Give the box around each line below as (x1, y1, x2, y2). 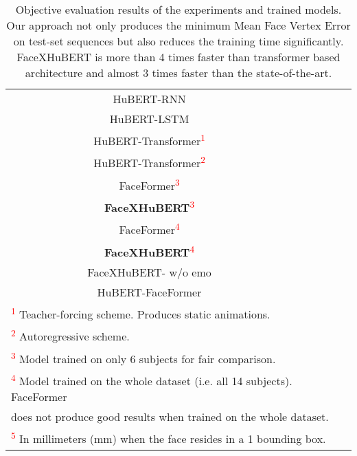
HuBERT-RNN (113, 91, 186, 107)
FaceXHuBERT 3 (104, 197, 195, 216)
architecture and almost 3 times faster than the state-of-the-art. (25, 65, 332, 80)
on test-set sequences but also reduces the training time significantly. (13, 33, 344, 49)
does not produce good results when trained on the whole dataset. (11, 409, 329, 425)
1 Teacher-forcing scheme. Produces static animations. (11, 303, 270, 323)
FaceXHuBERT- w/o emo (87, 263, 211, 280)
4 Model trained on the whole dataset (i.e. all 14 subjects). (11, 370, 292, 389)
